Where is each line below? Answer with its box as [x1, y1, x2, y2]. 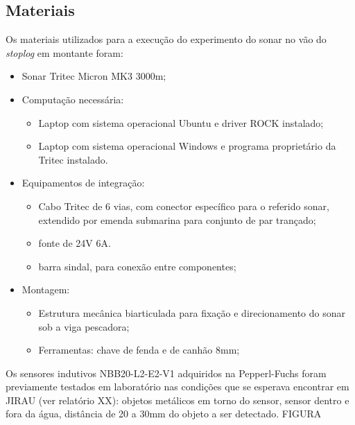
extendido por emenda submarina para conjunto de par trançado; [38, 212, 316, 227]
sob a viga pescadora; [38, 319, 130, 333]
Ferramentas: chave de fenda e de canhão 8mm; [38, 342, 240, 357]
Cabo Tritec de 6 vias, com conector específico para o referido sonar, [38, 198, 329, 213]
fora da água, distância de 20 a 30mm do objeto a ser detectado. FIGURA [6, 406, 322, 421]
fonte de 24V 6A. [38, 236, 111, 250]
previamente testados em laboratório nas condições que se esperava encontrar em [6, 379, 349, 394]
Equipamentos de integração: [21, 175, 145, 190]
